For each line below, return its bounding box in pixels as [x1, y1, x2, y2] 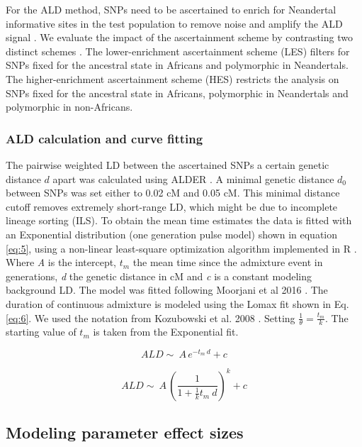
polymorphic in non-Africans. [6, 99, 133, 114]
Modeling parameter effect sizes [6, 421, 244, 443]
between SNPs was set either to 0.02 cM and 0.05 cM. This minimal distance [6, 185, 340, 200]
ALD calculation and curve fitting [6, 129, 203, 147]
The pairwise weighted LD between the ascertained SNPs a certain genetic [6, 157, 329, 172]
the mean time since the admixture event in [132, 255, 323, 270]
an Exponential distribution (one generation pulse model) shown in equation [6, 226, 338, 241]
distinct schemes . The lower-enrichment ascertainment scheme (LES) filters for [6, 43, 350, 58]
